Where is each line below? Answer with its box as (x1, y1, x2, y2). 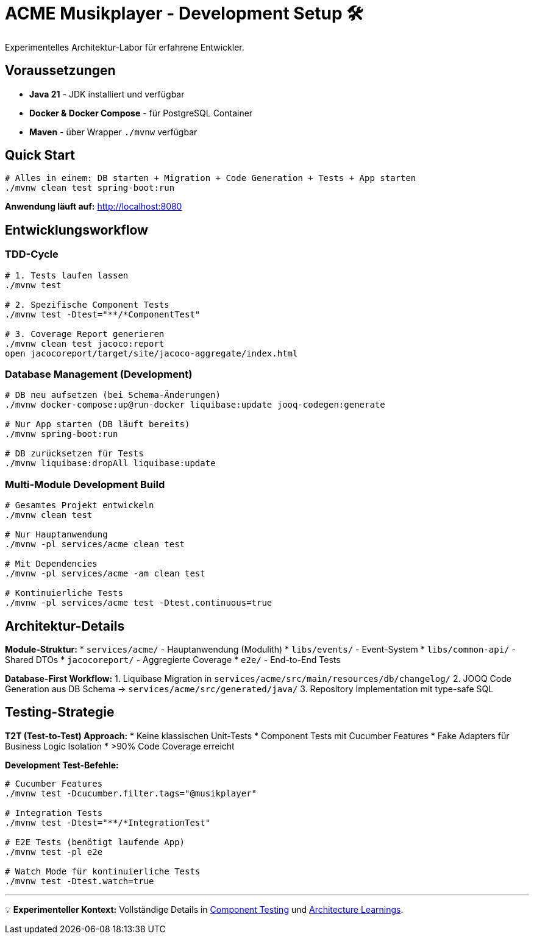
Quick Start (5, 147, 75, 163)
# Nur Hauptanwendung (5, 530, 108, 540)
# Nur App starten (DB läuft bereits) (5, 419, 190, 430)
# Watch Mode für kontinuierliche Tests (5, 866, 201, 876)
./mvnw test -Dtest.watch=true (5, 876, 154, 886)
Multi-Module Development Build (5, 478, 165, 491)
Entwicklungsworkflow (5, 222, 148, 238)
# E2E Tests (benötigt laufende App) (5, 837, 185, 847)
